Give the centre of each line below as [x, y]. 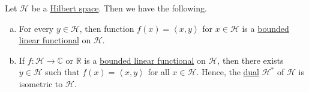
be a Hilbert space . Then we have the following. [119, 8]
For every [36, 28]
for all [159, 72]
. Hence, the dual [228, 72]
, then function [107, 28]
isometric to [41, 83]
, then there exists [250, 60]
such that [62, 72]
